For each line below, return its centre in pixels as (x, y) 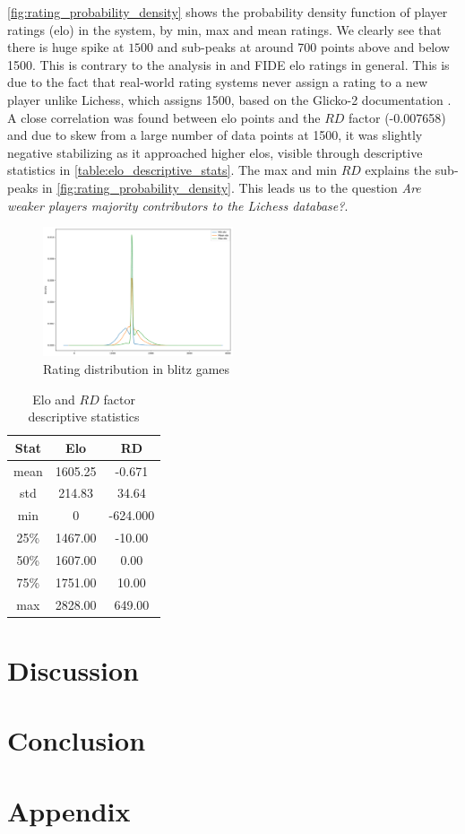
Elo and (54, 399)
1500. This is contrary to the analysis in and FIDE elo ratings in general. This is (228, 64)
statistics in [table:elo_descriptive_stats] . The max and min (172, 170)
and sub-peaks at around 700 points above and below (303, 47)
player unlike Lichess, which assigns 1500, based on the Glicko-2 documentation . (229, 99)
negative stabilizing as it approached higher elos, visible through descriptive (215, 152)
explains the (398, 170)
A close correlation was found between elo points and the (164, 117)
